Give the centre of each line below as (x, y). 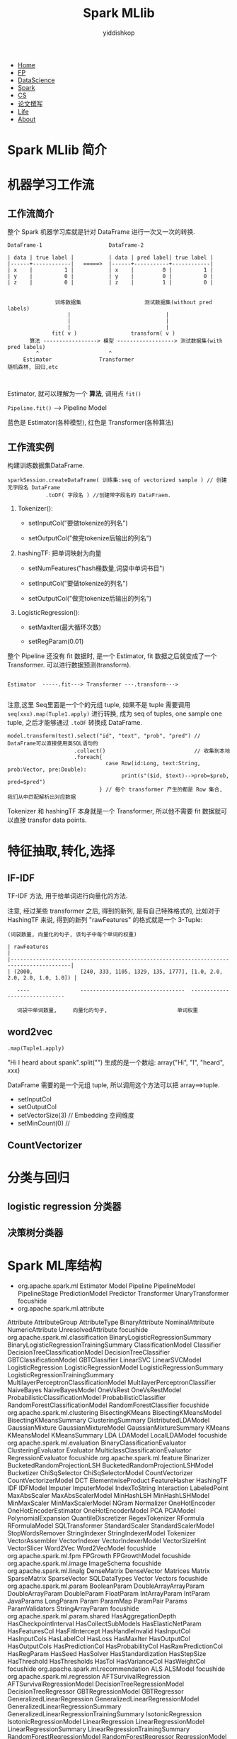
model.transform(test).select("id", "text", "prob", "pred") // (104, 735)
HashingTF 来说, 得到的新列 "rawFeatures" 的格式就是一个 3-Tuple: (105, 919)
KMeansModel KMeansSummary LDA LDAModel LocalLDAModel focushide (117, 1435)
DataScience (36, 80)
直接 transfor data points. (50, 820)
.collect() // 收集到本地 (152, 751)
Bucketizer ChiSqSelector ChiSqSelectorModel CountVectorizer (100, 1473)
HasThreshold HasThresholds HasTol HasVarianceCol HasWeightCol (107, 1662)
